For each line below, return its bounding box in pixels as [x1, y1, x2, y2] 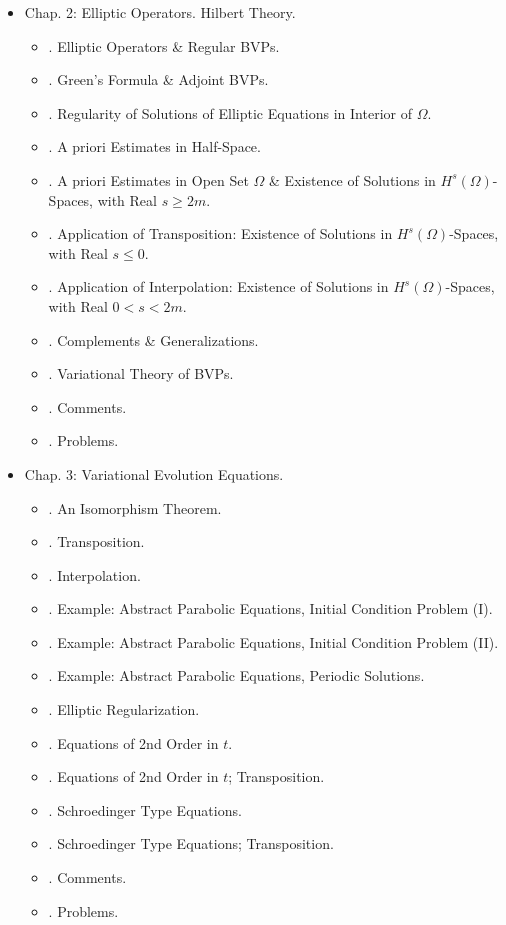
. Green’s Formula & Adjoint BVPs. [48, 69, 269, 90]
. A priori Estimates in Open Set [48, 169, 249, 190]
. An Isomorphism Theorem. [48, 497, 222, 518]
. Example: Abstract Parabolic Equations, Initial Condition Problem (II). [48, 631, 499, 652]
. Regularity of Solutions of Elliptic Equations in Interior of [48, 102, 412, 123]
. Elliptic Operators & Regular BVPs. [48, 35, 280, 56]
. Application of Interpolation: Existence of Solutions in [48, 276, 389, 297]
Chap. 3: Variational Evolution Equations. [24, 463, 284, 484]
